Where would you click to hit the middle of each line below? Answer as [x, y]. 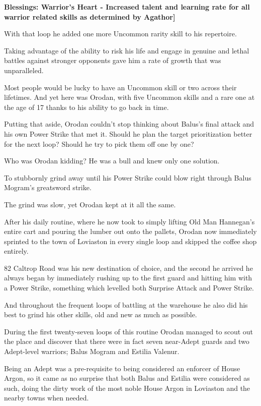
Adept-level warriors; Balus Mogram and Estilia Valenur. [92, 351]
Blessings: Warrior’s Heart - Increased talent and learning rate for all [127, 7]
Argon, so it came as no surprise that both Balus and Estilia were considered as [127, 378]
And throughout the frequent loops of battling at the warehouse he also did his [126, 304]
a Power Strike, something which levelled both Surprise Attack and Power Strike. [129, 288]
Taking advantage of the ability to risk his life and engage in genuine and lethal [127, 50]
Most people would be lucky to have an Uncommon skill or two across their [120, 87]
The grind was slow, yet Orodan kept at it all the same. [90, 204]
